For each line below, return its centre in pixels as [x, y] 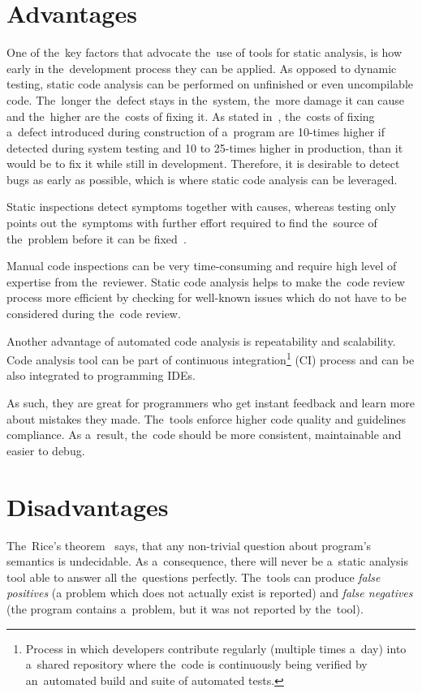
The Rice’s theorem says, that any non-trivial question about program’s [189, 545]
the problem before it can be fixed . [97, 238]
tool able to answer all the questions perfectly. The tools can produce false [194, 577]
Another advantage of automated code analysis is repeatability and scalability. [201, 340]
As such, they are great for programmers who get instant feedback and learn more [211, 403]
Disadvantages [88, 506]
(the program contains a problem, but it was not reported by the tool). [185, 608]
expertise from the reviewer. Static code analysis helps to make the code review [206, 281]
